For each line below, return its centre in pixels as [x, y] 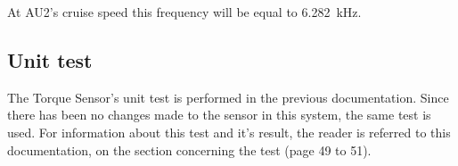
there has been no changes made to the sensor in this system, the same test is [219, 115]
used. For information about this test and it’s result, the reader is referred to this [229, 132]
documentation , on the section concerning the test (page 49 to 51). [189, 149]
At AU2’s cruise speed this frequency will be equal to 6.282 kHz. [184, 12]
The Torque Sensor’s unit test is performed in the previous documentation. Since [228, 97]
